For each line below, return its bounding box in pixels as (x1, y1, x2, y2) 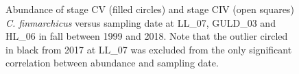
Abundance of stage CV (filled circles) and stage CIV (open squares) (5, 2, 294, 16)
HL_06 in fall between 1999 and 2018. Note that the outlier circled (5, 29, 288, 43)
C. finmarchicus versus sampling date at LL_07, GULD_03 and (5, 15, 276, 29)
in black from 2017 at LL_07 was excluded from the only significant (5, 42, 292, 56)
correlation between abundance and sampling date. (5, 56, 219, 70)
